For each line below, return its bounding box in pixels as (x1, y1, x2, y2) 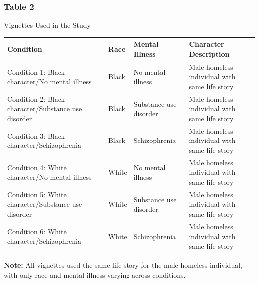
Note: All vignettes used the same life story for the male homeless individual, (4, 260, 242, 270)
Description (189, 48, 230, 59)
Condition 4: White (7, 162, 67, 172)
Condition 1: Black (7, 66, 65, 77)
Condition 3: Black (7, 130, 65, 141)
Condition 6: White (7, 226, 67, 236)
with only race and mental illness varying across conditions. (4, 269, 186, 280)
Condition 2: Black (7, 93, 65, 104)
